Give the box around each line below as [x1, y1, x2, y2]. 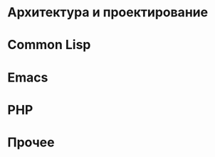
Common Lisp [7, 37, 91, 53]
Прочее [7, 134, 55, 150]
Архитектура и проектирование [7, 4, 209, 21]
